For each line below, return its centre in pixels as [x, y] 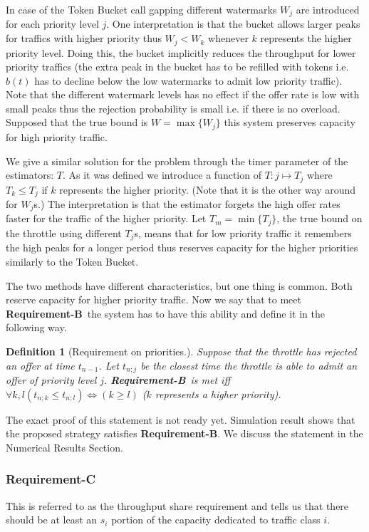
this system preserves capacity [290, 122]
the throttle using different [64, 233]
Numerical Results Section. [64, 447]
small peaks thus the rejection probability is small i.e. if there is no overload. [173, 108]
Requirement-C [51, 479]
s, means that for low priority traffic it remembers [243, 233]
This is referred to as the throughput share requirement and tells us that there [177, 505]
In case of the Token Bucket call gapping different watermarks [141, 9]
